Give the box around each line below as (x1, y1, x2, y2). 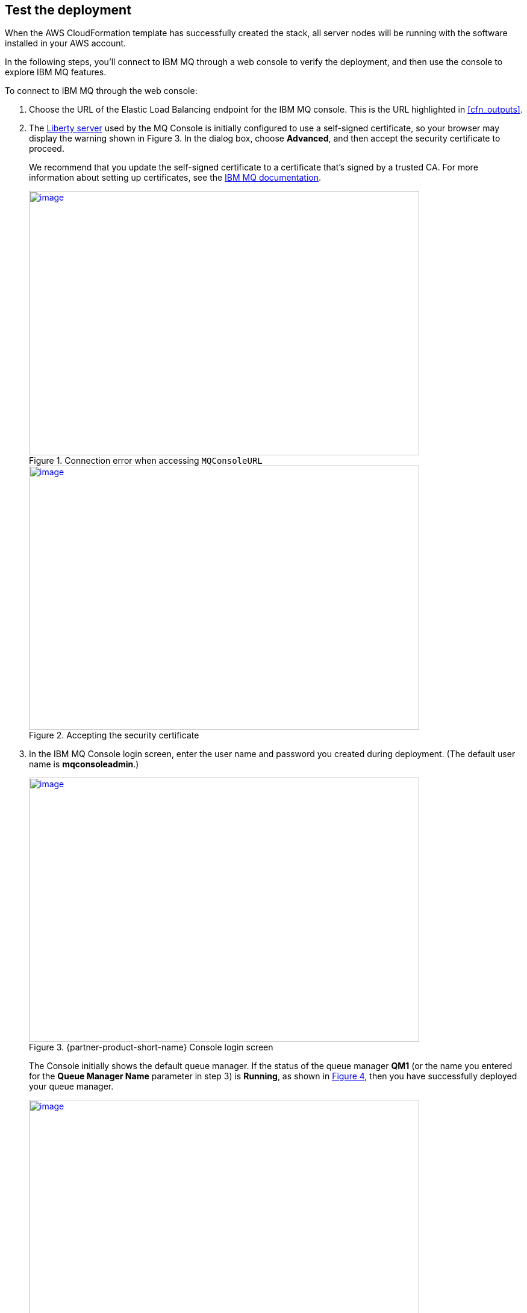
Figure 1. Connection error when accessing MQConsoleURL (29, 455, 263, 466)
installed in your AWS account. (5, 38, 126, 49)
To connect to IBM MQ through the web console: (5, 86, 198, 96)
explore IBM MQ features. (5, 67, 107, 78)
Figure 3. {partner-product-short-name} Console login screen (29, 1042, 273, 1053)
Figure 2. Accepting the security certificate (29, 730, 199, 741)
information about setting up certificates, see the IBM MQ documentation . (29, 172, 322, 183)
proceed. (29, 143, 64, 154)
